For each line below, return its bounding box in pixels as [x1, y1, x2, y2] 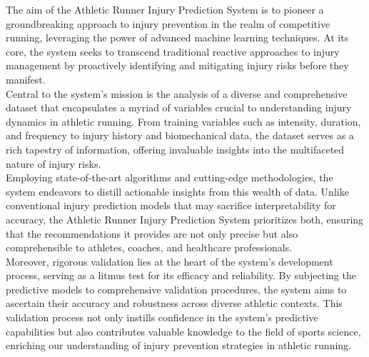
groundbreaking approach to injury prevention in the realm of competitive [6, 16, 330, 31]
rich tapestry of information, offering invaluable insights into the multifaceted [6, 141, 345, 156]
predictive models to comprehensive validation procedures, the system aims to [6, 281, 347, 296]
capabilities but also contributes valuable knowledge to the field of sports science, [6, 323, 361, 338]
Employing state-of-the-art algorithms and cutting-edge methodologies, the [6, 170, 333, 185]
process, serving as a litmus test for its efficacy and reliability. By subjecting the [6, 268, 356, 283]
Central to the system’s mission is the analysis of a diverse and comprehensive [6, 86, 348, 101]
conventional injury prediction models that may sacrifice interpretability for [6, 198, 336, 213]
